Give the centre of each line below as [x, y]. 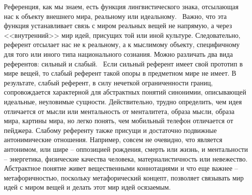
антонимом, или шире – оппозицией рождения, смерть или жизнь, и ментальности [126, 149]
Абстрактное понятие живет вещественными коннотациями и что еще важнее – [121, 168]
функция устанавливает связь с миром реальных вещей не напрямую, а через [118, 25]
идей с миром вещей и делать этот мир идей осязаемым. [87, 187]
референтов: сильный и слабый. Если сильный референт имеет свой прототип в [123, 63]
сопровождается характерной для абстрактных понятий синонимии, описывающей [125, 92]
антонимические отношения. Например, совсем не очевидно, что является [113, 139]
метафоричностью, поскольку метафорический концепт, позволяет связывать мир [124, 177]
